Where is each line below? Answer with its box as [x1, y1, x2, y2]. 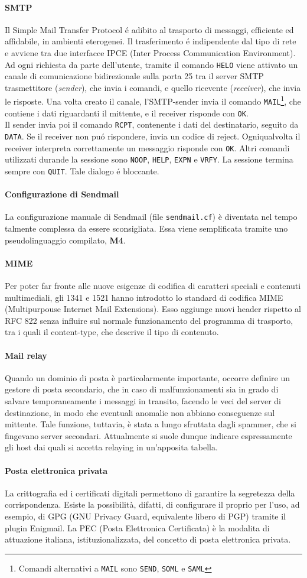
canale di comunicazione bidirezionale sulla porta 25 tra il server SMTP [5, 70, 264, 82]
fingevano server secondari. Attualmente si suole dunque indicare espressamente [5, 429, 292, 441]
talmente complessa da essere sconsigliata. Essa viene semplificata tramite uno [5, 222, 288, 235]
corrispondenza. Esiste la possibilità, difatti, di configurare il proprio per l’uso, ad [5, 498, 300, 511]
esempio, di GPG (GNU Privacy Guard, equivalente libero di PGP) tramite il [5, 510, 286, 522]
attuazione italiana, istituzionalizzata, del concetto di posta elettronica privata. [5, 533, 291, 545]
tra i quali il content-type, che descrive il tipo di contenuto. [5, 326, 219, 338]
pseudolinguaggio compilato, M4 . [5, 233, 126, 246]
